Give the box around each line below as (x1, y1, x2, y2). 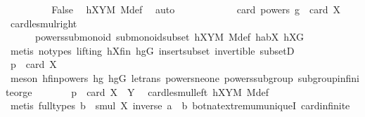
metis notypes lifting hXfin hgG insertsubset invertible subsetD (10, 43, 295, 57)
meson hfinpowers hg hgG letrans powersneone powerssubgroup (10, 70, 293, 85)
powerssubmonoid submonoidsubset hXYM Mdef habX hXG (34, 29, 305, 44)
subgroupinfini (297, 70, 360, 85)
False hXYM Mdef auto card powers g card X (51, 2, 341, 16)
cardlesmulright (10, 15, 77, 30)
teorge (6, 84, 32, 99)
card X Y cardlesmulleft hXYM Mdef (87, 84, 269, 99)
